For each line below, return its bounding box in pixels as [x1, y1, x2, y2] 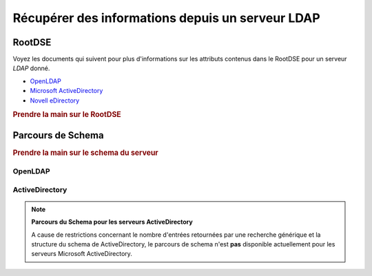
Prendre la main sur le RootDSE [12, 110, 122, 120]
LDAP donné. [12, 64, 50, 72]
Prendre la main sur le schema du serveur [12, 148, 158, 158]
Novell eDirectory [30, 96, 80, 105]
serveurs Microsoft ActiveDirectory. [31, 250, 132, 258]
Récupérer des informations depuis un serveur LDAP [12, 10, 320, 25]
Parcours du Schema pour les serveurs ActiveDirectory [31, 217, 193, 226]
